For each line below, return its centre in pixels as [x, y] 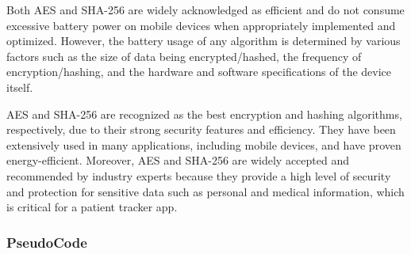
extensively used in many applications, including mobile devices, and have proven [204, 144]
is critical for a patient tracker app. [92, 207]
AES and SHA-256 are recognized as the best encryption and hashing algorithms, [204, 114]
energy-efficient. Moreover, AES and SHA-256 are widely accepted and [178, 160]
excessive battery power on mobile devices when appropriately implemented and [201, 25]
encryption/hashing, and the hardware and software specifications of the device [199, 72]
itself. [20, 87]
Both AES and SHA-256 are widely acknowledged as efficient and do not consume [205, 9]
